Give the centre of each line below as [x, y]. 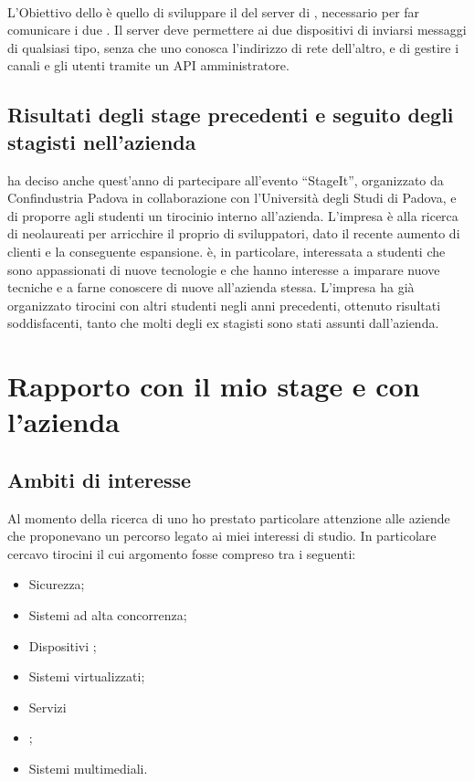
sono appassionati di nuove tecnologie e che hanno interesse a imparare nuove [224, 269]
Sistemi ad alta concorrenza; [108, 615]
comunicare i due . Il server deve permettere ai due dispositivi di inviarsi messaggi [237, 30]
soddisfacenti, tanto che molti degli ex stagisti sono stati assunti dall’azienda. [223, 323]
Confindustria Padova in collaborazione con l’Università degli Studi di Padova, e [232, 198]
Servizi [47, 707]
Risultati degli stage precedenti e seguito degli [231, 115]
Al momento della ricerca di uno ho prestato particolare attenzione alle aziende [229, 517]
